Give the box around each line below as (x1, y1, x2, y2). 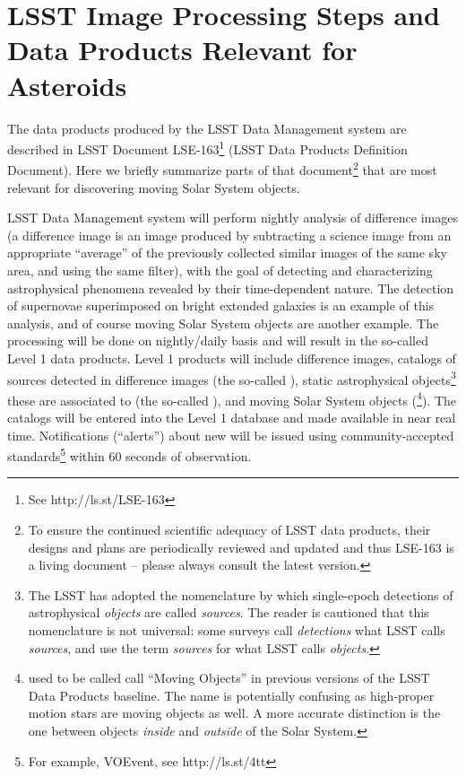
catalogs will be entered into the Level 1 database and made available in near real (7, 408, 456, 427)
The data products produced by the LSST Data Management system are (7, 118, 407, 137)
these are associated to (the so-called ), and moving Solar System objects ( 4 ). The (7, 388, 456, 409)
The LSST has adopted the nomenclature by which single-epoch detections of (28, 585, 453, 604)
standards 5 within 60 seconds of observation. (7, 444, 252, 465)
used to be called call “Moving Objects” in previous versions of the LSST (28, 668, 430, 687)
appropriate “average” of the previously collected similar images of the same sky (7, 243, 447, 262)
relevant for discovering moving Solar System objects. (7, 178, 300, 196)
